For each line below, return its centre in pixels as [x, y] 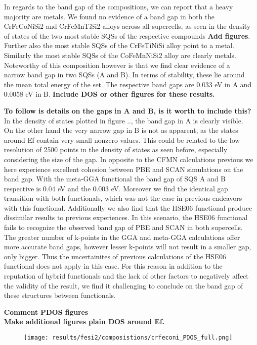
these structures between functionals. [60, 295]
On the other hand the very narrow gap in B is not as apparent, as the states [121, 130]
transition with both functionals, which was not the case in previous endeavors [123, 198]
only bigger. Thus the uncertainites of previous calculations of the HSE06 [115, 256]
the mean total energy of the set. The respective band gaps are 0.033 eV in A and [128, 84]
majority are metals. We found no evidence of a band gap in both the [109, 16]
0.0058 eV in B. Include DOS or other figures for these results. [109, 94]
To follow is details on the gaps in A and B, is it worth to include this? [128, 110]
